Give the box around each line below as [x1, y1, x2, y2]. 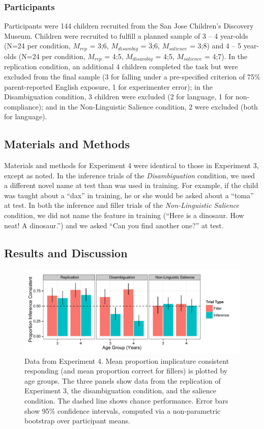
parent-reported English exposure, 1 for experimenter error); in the [4, 81, 213, 92]
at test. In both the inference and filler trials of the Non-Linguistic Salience [4, 200, 239, 210]
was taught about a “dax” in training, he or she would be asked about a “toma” [4, 190, 254, 200]
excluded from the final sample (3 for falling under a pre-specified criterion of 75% [4, 71, 260, 82]
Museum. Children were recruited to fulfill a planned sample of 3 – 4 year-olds [4, 30, 248, 41]
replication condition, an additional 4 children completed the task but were [4, 61, 238, 72]
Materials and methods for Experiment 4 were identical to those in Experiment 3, [4, 160, 259, 171]
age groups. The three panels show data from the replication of [24, 375, 221, 386]
